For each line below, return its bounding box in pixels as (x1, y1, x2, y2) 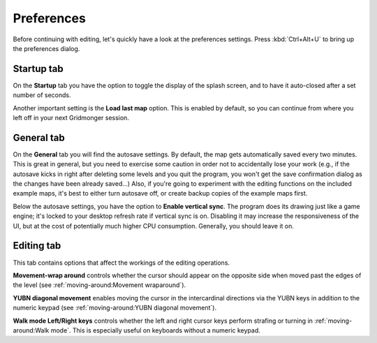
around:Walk (13, 326, 50, 335)
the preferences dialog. (13, 44, 80, 52)
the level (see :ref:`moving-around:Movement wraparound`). (13, 281, 186, 289)
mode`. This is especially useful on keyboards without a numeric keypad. (50, 326, 261, 335)
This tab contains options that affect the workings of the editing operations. (13, 258, 230, 267)
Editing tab (13, 240, 61, 251)
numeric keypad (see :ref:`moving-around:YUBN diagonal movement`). (13, 304, 216, 312)
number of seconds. (13, 91, 71, 99)
